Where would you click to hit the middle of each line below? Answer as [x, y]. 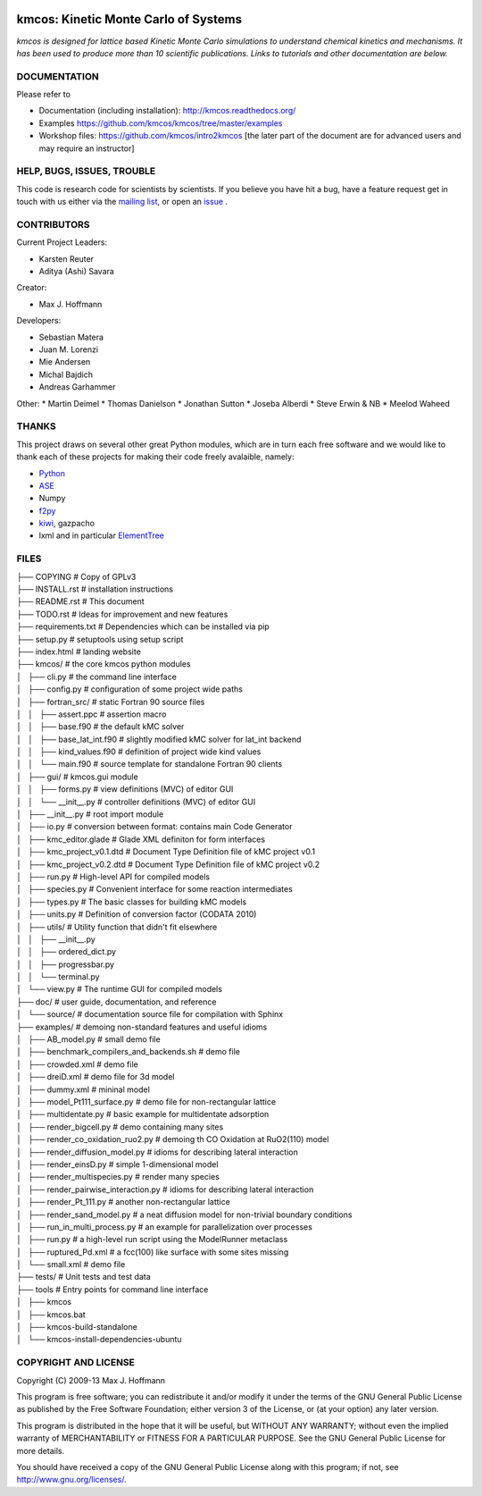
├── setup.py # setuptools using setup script [100, 639]
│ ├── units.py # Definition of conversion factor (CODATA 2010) [137, 914]
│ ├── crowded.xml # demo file [77, 1064]
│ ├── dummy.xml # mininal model [83, 1089]
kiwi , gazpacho [67, 524]
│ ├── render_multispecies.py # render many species [118, 1177]
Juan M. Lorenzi [68, 349]
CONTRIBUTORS [53, 224]
